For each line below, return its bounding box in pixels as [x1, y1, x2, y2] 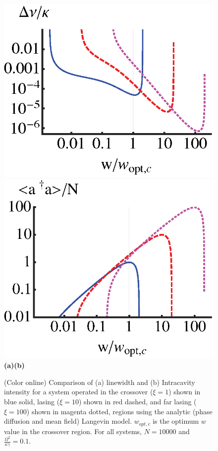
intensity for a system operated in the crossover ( [4, 386, 153, 397]
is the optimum [153, 416, 199, 426]
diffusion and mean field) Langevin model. [4, 416, 132, 426]
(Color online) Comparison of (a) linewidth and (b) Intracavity [4, 376, 195, 387]
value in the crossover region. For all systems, [4, 426, 142, 436]
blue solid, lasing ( [4, 396, 60, 407]
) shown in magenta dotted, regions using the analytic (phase [26, 406, 213, 416]
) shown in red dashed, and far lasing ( [78, 396, 197, 407]
